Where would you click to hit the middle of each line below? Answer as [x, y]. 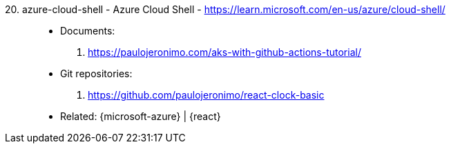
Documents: [88, 31]
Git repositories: [96, 73]
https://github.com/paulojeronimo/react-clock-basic [206, 95]
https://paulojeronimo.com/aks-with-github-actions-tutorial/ [224, 52]
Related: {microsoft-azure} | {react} [141, 116]
